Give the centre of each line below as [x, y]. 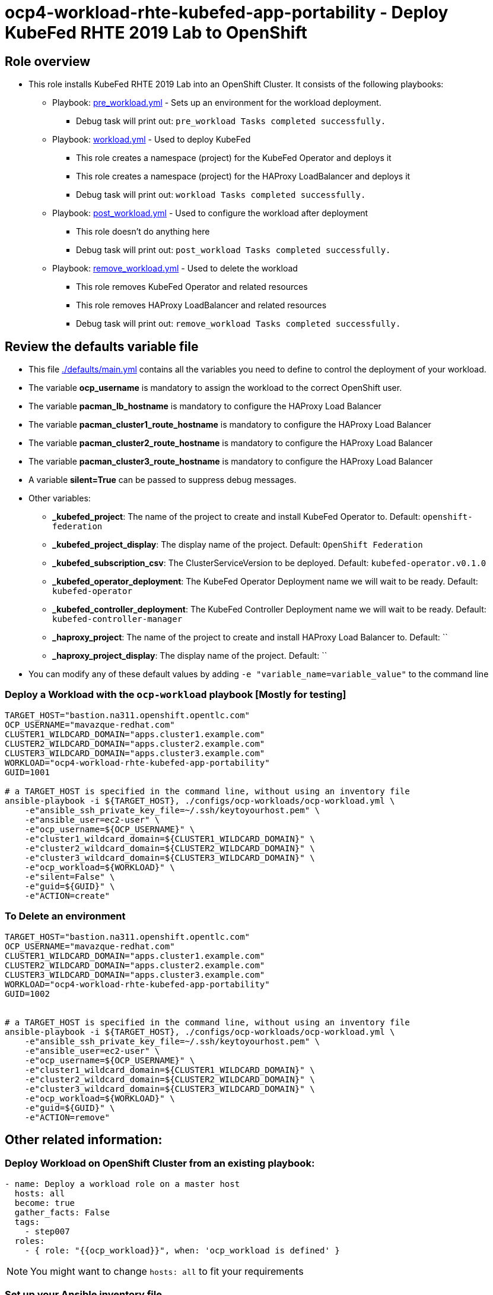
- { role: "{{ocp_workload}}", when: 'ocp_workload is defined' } [182, 1250]
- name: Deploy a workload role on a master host [123, 1184]
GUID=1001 [27, 772]
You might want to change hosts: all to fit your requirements [167, 1271]
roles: [30, 1241]
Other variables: [60, 498]
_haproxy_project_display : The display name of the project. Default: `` [190, 656]
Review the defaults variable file [102, 346]
